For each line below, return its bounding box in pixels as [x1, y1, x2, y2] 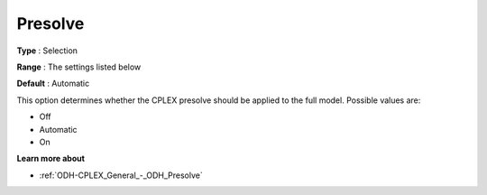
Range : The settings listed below [16, 61, 142, 72]
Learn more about [16, 153, 86, 164]
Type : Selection [16, 45, 78, 56]
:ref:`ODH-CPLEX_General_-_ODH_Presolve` [39, 170, 203, 181]
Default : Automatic [16, 78, 90, 89]
